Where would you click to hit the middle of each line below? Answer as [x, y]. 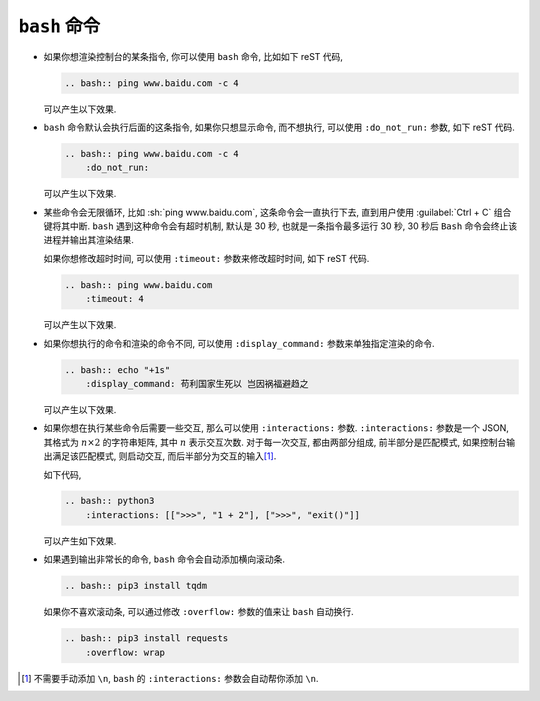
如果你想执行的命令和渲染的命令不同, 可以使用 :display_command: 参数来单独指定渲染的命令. [239, 343]
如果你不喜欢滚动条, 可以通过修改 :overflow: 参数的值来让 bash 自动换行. [198, 612]
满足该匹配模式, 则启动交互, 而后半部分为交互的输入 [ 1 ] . [164, 456]
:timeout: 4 [115, 299]
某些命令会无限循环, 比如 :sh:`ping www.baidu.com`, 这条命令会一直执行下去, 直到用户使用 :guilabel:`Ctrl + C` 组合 [277, 212]
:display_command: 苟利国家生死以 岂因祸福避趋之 [197, 383]
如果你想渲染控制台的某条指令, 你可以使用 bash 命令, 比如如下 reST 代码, [193, 56]
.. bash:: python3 [109, 501]
